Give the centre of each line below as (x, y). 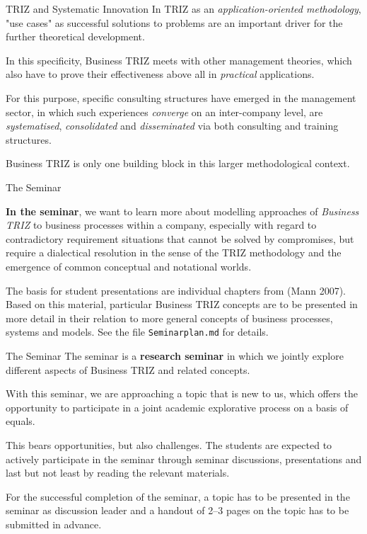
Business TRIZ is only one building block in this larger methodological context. (178, 163)
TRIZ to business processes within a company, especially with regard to (161, 225)
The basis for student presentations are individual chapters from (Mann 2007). (176, 290)
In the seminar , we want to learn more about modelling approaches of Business (182, 211)
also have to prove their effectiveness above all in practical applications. (160, 74)
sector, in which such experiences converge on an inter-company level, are (164, 112)
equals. (21, 421)
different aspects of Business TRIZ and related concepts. (128, 369)
